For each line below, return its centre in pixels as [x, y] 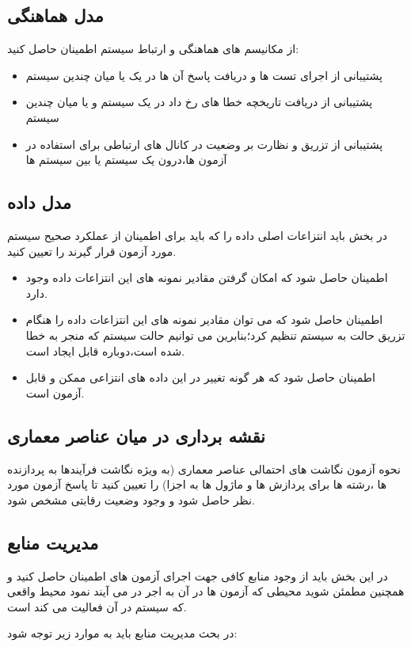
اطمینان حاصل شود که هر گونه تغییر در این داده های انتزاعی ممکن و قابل [200, 377]
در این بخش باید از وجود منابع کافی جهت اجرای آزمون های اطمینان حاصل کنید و [198, 575]
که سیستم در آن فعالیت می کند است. [97, 606]
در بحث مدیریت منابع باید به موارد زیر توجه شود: [122, 633]
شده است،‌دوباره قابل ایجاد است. [105, 350]
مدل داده [40, 202]
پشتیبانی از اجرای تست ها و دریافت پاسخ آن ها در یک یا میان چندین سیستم [204, 75]
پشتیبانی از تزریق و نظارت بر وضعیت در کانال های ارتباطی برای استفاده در [204, 144]
